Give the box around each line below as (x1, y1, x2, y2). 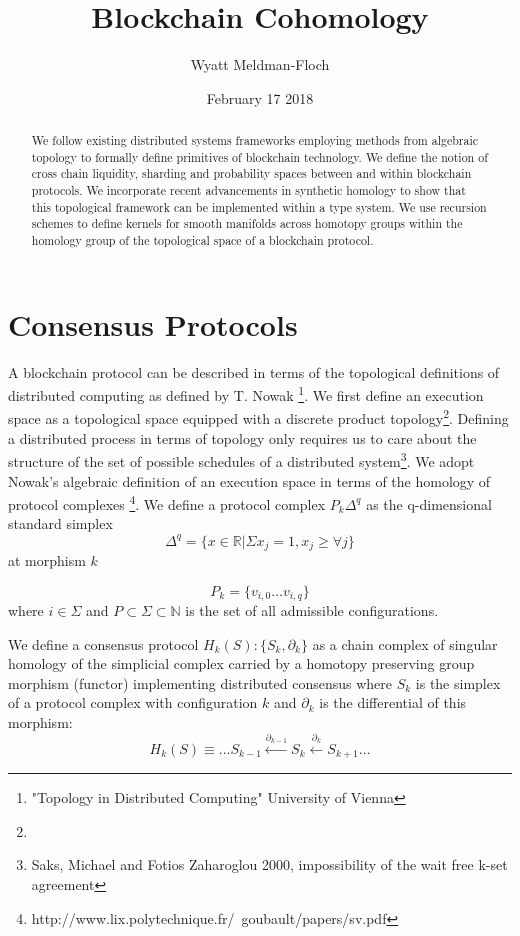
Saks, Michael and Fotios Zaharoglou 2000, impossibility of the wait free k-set (31, 854, 508, 875)
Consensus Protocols (8, 303, 298, 344)
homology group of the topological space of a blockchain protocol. (31, 232, 374, 249)
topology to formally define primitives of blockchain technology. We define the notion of (31, 148, 488, 165)
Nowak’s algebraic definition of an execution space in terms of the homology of (8, 470, 491, 491)
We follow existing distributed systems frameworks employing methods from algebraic (31, 132, 478, 149)
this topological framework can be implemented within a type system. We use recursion (31, 198, 487, 215)
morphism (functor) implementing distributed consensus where (8, 672, 393, 693)
